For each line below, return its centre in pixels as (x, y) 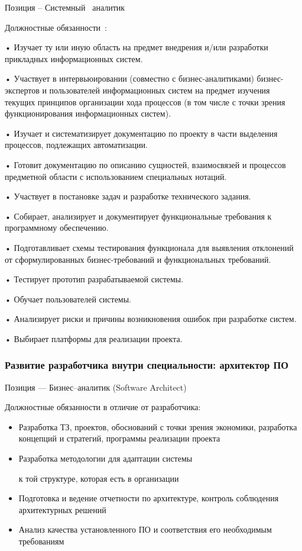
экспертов (22, 90)
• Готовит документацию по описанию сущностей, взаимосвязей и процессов (145, 164)
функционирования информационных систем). (88, 113)
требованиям (41, 541)
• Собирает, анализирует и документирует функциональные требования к (138, 216)
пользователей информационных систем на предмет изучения (160, 90)
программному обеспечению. (57, 228)
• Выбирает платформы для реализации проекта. (94, 338)
